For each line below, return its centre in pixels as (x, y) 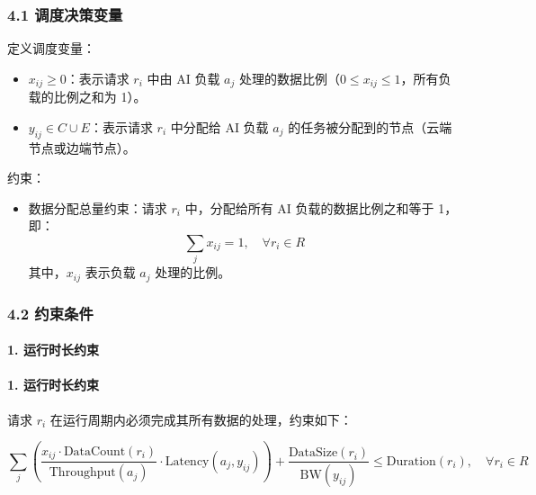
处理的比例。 (193, 272)
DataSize (313, 453)
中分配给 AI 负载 (219, 126)
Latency (187, 461)
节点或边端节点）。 (82, 147)
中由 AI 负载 (183, 78)
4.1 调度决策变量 (65, 14)
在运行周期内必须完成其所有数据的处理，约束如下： (201, 419)
